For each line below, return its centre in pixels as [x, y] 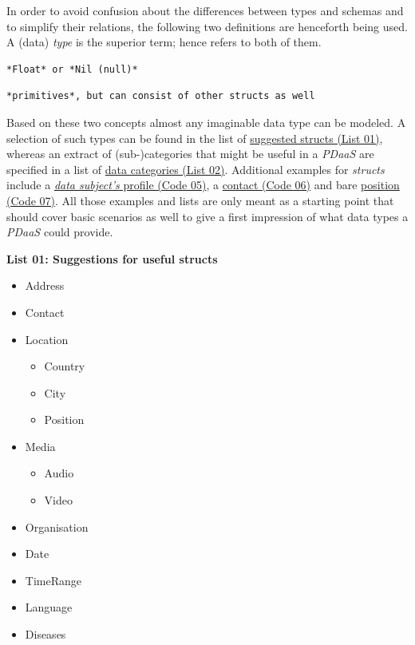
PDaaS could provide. [60, 232]
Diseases [45, 634]
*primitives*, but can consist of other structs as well [161, 96]
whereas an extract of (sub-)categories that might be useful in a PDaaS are [190, 154]
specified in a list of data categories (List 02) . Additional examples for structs [196, 169]
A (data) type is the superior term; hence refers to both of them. [164, 42]
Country [65, 366]
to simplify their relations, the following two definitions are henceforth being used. [207, 26]
